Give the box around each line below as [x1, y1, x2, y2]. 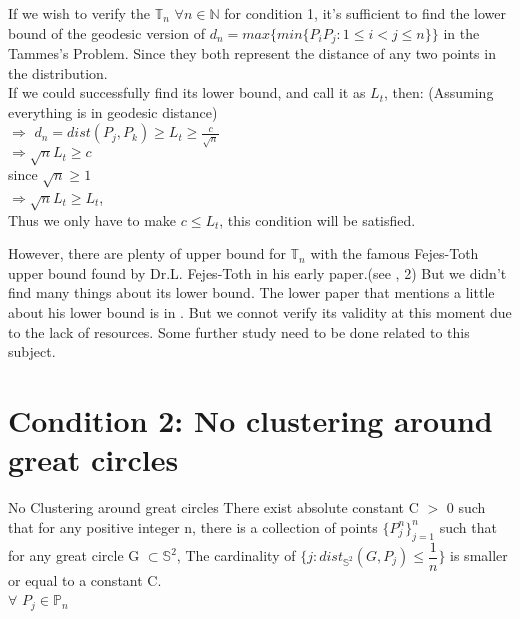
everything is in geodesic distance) [8, 101, 218, 122]
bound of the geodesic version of [8, 22, 205, 43]
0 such [446, 497, 486, 518]
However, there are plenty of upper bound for [8, 243, 286, 264]
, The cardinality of [176, 545, 296, 565]
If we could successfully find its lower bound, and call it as [8, 82, 366, 103]
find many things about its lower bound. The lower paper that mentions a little [8, 282, 495, 303]
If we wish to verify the [8, 3, 151, 23]
